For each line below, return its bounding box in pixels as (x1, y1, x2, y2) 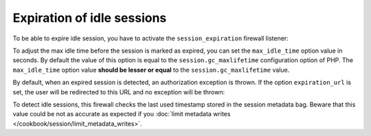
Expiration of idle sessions (12, 10, 167, 25)
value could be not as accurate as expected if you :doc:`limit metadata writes (12, 110, 231, 118)
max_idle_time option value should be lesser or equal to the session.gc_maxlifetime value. (12, 66, 290, 74)
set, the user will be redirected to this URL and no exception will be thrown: (12, 87, 225, 96)
